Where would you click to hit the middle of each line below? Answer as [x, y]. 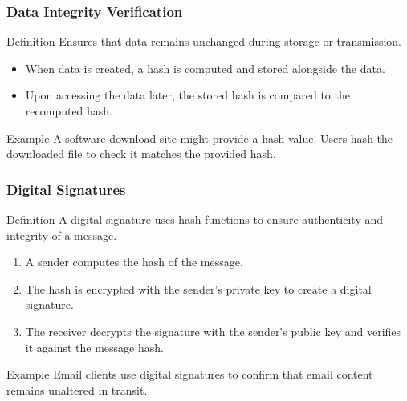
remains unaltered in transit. [77, 389]
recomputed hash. [69, 111]
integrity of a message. [62, 235]
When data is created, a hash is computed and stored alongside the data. [205, 68]
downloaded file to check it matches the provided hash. [141, 154]
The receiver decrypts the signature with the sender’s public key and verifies [213, 331]
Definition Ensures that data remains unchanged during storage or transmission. [204, 41]
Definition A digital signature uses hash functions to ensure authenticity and [195, 219]
